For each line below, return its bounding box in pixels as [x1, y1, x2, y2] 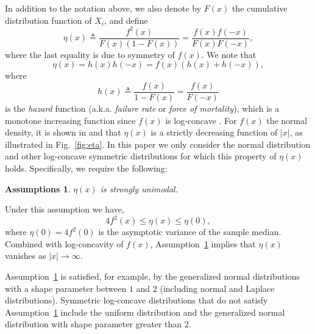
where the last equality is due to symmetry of [5, 48, 175, 60]
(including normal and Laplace [160, 281, 275, 294]
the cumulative [232, 2, 288, 14]
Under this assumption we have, [5, 203, 124, 216]
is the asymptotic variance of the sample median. [98, 225, 281, 238]
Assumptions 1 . [5, 182, 71, 195]
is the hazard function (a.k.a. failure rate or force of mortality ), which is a [5, 102, 280, 114]
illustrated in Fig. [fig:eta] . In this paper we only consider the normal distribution [5, 137, 311, 150]
